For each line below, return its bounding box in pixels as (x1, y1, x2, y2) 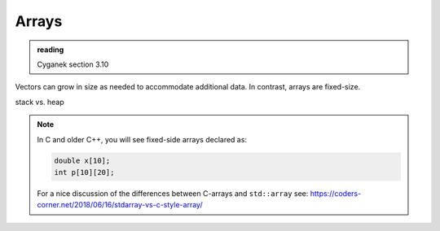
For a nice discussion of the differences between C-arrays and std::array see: (37, 188, 309, 198)
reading (37, 45, 64, 54)
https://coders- (310, 188, 362, 198)
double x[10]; (54, 156, 111, 166)
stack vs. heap (15, 97, 64, 107)
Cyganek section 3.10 (37, 59, 109, 69)
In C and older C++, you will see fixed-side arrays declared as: (37, 134, 248, 144)
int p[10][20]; (54, 168, 115, 177)
